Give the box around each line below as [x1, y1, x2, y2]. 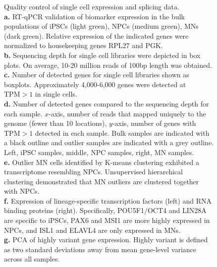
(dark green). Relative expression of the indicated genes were [4, 30, 189, 41]
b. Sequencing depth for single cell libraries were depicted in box [4, 50, 201, 60]
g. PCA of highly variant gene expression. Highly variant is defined [4, 234, 208, 245]
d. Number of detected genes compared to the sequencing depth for [4, 98, 209, 108]
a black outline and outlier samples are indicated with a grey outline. [4, 137, 214, 148]
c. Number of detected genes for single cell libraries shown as [4, 69, 189, 80]
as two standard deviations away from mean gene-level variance [4, 244, 197, 254]
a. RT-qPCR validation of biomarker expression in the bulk [4, 11, 185, 21]
